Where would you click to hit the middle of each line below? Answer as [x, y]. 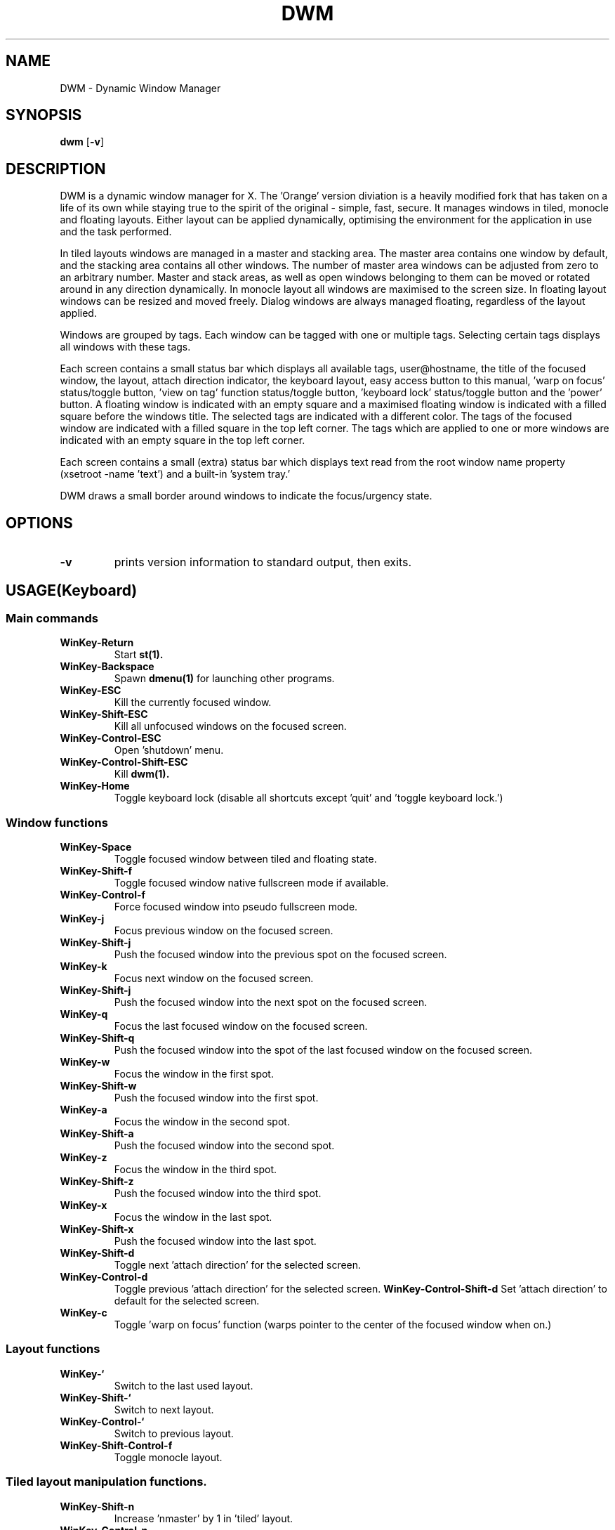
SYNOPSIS [44, 115]
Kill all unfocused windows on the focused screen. [230, 726]
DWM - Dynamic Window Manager [140, 88]
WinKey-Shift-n [97, 1506]
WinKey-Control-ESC [111, 738]
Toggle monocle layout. [168, 1457]
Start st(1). [139, 655]
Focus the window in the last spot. [193, 1217]
